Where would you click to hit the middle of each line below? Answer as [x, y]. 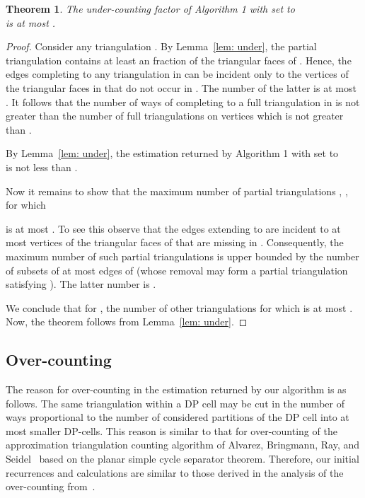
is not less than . [42, 167]
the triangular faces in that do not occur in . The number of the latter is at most [181, 87]
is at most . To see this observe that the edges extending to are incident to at [173, 228]
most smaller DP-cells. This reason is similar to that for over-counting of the [172, 430]
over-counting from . [51, 486]
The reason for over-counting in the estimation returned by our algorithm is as [176, 389]
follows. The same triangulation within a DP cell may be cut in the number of [175, 403]
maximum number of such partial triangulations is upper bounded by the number [182, 256]
